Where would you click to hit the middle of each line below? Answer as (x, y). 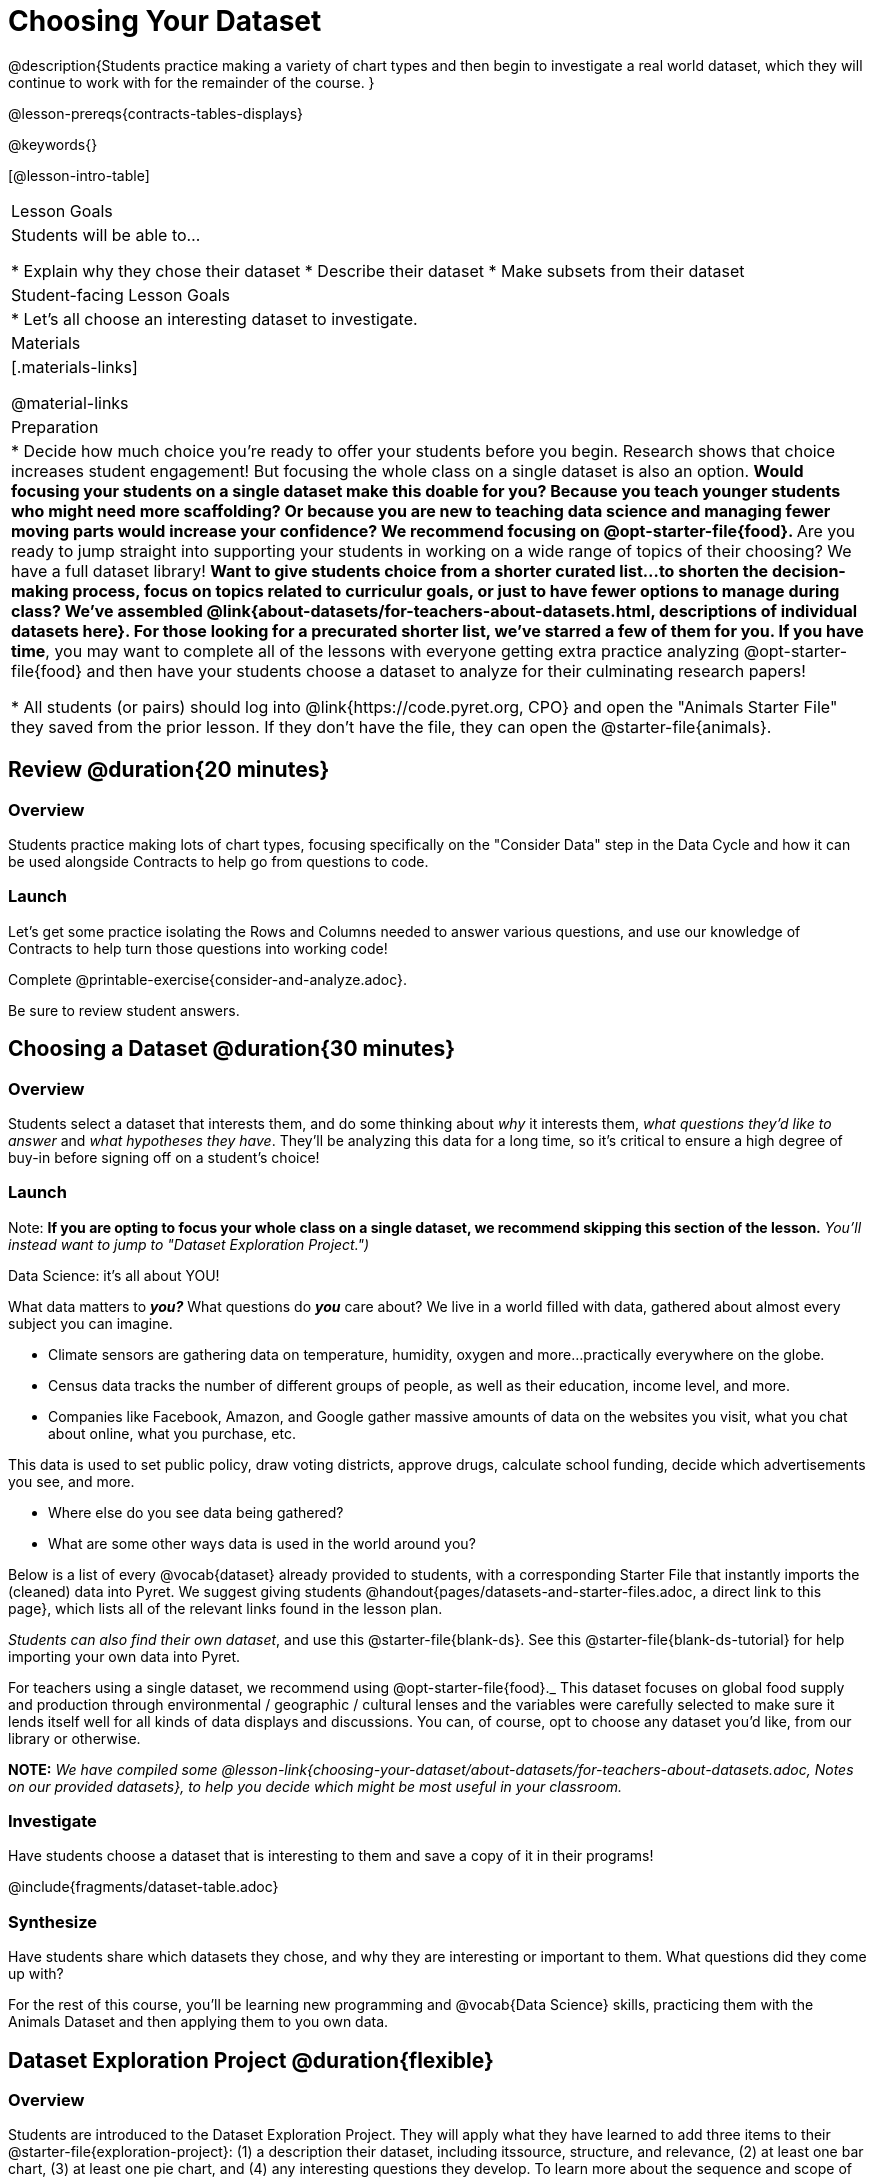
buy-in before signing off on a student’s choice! (164, 1157)
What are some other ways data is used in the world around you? (262, 1543)
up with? (36, 1974)
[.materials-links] (74, 366)
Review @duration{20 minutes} (169, 770)
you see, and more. (71, 1481)
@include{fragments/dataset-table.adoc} (143, 1887)
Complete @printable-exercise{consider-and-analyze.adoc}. (208, 979)
